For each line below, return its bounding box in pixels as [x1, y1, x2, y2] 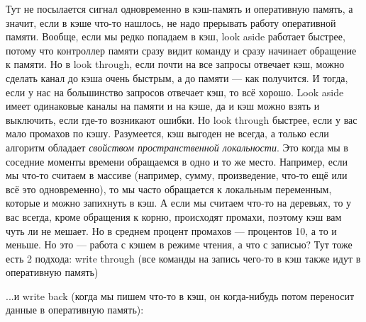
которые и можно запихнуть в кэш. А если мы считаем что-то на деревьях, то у [6, 195, 352, 210]
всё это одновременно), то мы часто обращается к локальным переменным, [6, 181, 332, 196]
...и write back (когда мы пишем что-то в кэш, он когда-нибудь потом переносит [6, 288, 355, 303]
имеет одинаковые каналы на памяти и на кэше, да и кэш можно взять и [6, 98, 320, 113]
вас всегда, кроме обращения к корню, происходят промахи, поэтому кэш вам [6, 209, 342, 224]
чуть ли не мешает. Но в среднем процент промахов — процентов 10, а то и [6, 223, 337, 238]
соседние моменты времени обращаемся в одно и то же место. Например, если [6, 154, 348, 168]
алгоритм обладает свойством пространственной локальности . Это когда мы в [6, 139, 348, 154]
